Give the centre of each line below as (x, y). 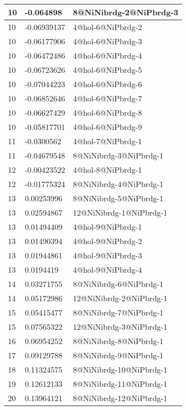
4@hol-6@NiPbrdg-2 (108, 27)
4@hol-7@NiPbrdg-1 (108, 141)
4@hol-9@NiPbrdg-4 (108, 269)
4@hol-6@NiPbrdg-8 (108, 112)
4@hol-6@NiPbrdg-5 (108, 70)
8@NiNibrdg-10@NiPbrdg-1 (120, 369)
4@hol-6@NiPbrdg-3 (108, 41)
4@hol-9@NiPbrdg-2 (108, 241)
